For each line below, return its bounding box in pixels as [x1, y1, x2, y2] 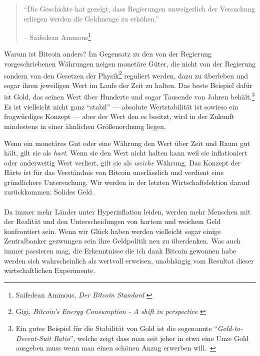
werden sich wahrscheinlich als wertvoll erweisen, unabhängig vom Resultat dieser [4, 255, 254, 265]
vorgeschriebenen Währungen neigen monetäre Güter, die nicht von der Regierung [4, 58, 256, 69]
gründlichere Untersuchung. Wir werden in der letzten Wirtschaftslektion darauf [4, 176, 250, 187]
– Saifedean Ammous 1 [23, 30, 91, 42]
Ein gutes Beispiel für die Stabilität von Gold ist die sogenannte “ [15, 323, 217, 333]
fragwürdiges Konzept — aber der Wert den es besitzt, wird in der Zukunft [4, 111, 234, 121]
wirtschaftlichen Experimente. [4, 265, 95, 275]
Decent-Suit [15, 332, 51, 343]
